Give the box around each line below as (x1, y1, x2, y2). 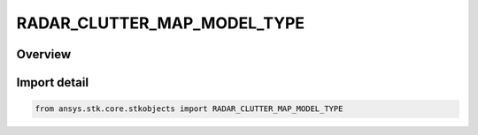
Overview (16, 47, 72, 62)
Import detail (16, 75, 89, 90)
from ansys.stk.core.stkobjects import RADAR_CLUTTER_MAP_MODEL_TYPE (35, 104, 343, 114)
